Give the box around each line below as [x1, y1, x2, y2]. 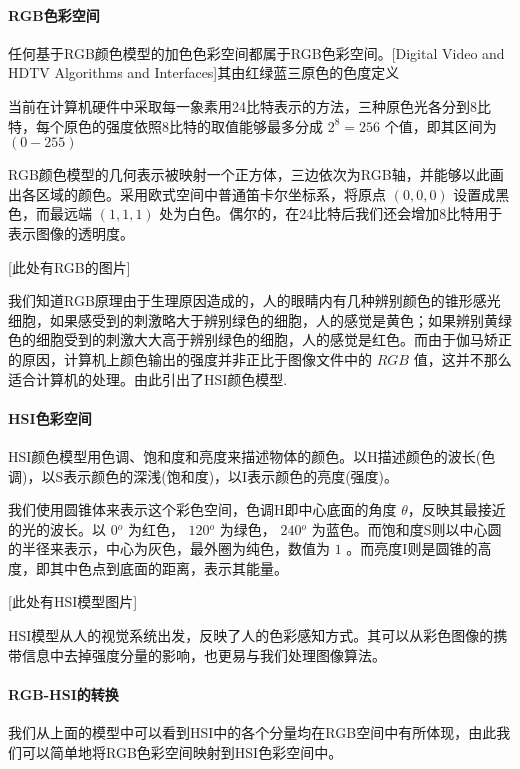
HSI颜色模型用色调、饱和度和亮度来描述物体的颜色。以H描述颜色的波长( [8, 445, 482, 466]
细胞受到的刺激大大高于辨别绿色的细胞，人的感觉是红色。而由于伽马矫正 [35, 329, 512, 350]
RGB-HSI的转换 [8, 683, 119, 704]
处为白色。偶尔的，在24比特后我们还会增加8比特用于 [159, 203, 503, 224]
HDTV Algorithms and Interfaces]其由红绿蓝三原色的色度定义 [8, 62, 400, 83]
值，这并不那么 [413, 348, 512, 369]
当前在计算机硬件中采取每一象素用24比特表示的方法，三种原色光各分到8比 [8, 95, 491, 116]
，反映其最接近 [407, 499, 506, 520]
